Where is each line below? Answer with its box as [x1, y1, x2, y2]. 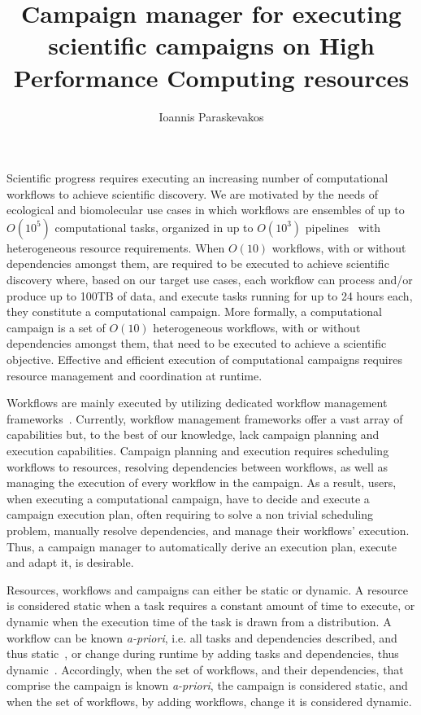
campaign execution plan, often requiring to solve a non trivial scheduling [7, 506, 374, 523]
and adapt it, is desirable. [7, 554, 134, 571]
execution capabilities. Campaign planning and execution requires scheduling [7, 442, 389, 458]
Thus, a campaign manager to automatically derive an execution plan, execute [7, 537, 397, 555]
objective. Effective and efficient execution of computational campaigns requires [7, 351, 402, 368]
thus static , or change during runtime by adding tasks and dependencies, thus [7, 645, 399, 662]
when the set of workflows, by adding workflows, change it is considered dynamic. [7, 692, 412, 709]
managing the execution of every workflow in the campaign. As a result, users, [7, 474, 397, 491]
